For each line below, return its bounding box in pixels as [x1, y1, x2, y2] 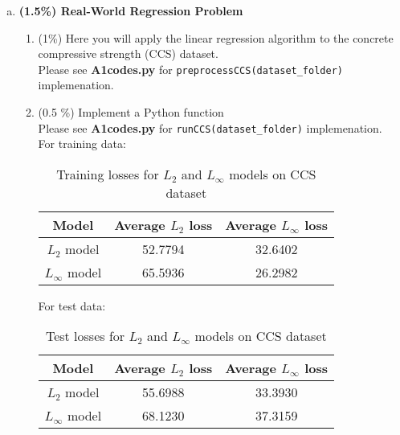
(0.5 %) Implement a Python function [38, 104, 224, 121]
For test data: [38, 297, 106, 314]
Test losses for [45, 326, 125, 346]
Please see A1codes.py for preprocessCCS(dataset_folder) [38, 60, 343, 77]
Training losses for [56, 164, 159, 183]
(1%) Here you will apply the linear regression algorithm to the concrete [38, 29, 394, 46]
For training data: [38, 135, 126, 152]
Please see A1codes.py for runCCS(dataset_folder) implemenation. [38, 119, 382, 136]
